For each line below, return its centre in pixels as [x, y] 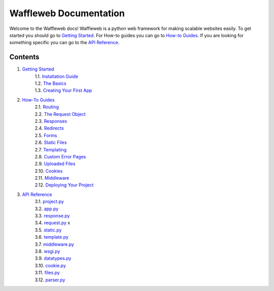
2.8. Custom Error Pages [60, 156]
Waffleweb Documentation [67, 13]
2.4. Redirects [49, 128]
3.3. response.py [52, 216]
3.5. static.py [48, 230]
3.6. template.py [52, 237]
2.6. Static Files [51, 143]
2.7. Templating [51, 149]
